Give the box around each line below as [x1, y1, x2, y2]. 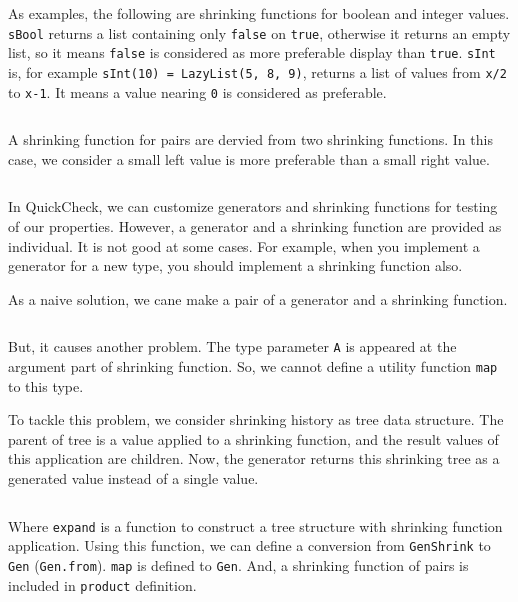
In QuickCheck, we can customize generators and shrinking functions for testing [8, 196, 498, 217]
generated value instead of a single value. [8, 468, 259, 489]
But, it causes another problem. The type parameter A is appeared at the [8, 336, 457, 357]
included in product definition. [8, 574, 197, 595]
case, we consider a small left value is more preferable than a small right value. [8, 148, 490, 169]
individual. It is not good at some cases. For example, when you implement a [8, 235, 480, 256]
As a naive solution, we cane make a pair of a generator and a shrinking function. [8, 288, 508, 309]
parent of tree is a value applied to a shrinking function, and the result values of [8, 428, 499, 449]
